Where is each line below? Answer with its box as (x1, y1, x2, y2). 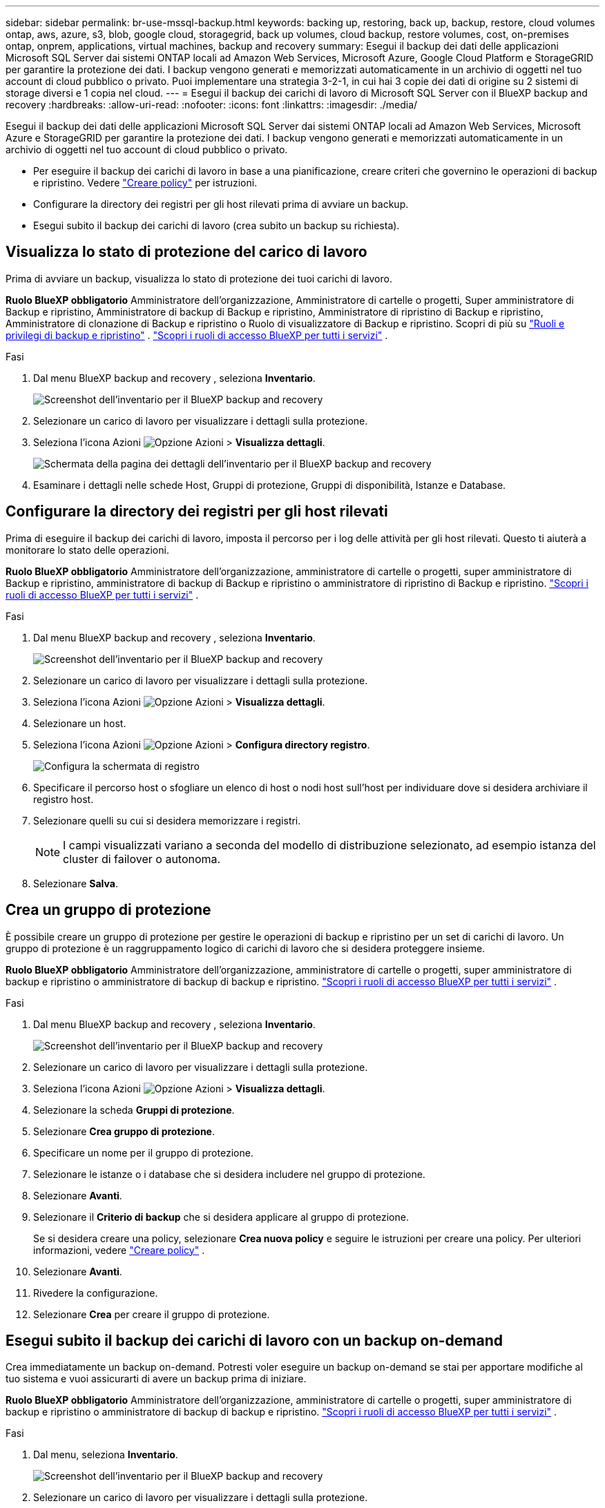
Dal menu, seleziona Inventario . (33, 1449, 178, 1461)
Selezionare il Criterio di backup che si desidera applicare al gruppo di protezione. (33, 1210, 409, 1223)
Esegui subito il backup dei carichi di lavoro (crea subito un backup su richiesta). (33, 220, 400, 231)
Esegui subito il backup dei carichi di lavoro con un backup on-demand (6, 1331, 503, 1349)
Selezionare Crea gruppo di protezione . (33, 1125, 215, 1137)
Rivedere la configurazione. (33, 1286, 158, 1299)
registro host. (33, 793, 94, 805)
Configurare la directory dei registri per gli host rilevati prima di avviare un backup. (33, 198, 409, 210)
